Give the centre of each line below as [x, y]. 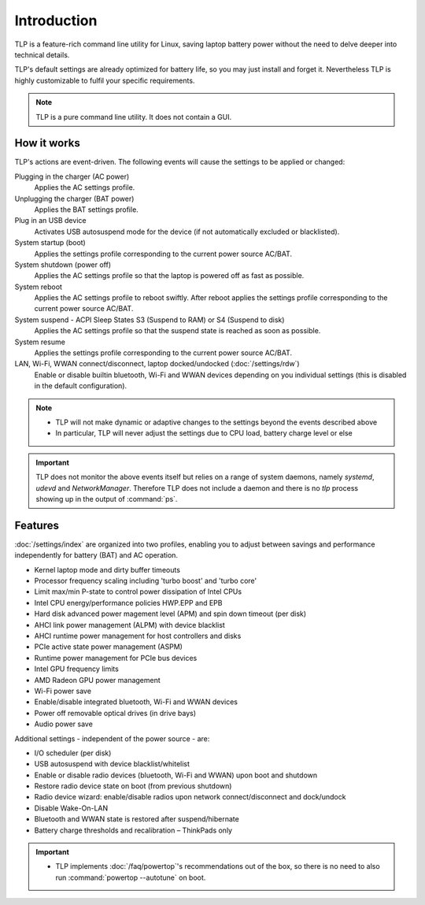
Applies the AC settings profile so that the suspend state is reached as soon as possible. [177, 331]
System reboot [39, 287]
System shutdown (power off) [63, 265]
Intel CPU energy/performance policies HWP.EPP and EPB [128, 603]
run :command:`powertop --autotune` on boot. [131, 877]
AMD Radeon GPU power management [97, 680]
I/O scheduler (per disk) [73, 753]
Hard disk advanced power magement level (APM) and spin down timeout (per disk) [170, 614]
